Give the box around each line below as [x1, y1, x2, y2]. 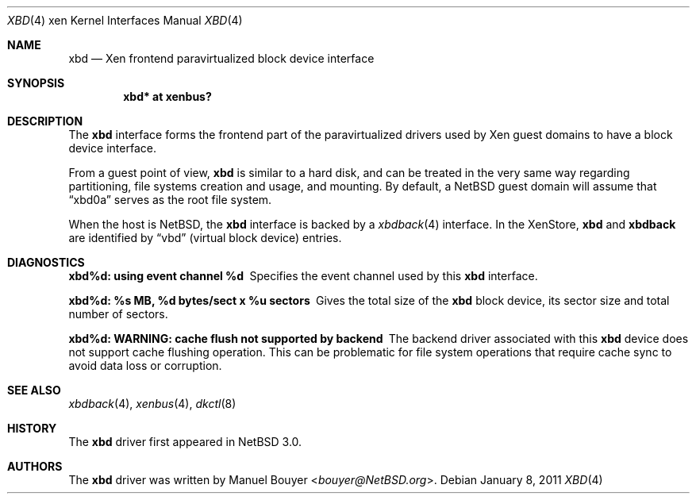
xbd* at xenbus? [123, 90, 212, 103]
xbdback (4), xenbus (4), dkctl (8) [68, 397, 236, 410]
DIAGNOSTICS [7, 256, 85, 269]
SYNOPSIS [7, 76, 65, 90]
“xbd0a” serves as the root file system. [68, 193, 272, 206]
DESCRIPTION [7, 114, 83, 128]
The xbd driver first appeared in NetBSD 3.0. [68, 435, 302, 448]
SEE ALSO [7, 383, 61, 397]
